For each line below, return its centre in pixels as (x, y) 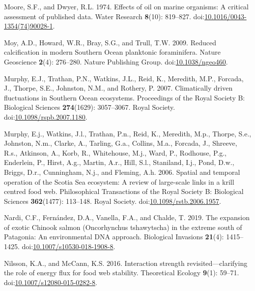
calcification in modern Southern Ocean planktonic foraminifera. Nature (112, 52)
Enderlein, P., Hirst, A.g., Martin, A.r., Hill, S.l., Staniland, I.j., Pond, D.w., (119, 162)
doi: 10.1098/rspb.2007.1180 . (46, 116)
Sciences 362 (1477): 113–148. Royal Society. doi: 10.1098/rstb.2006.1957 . (113, 201)
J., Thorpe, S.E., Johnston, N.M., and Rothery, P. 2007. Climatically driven (118, 88)
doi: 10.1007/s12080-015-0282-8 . (51, 282)
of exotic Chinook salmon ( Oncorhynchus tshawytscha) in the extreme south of (123, 227)
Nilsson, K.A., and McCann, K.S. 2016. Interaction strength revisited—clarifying (126, 263)
